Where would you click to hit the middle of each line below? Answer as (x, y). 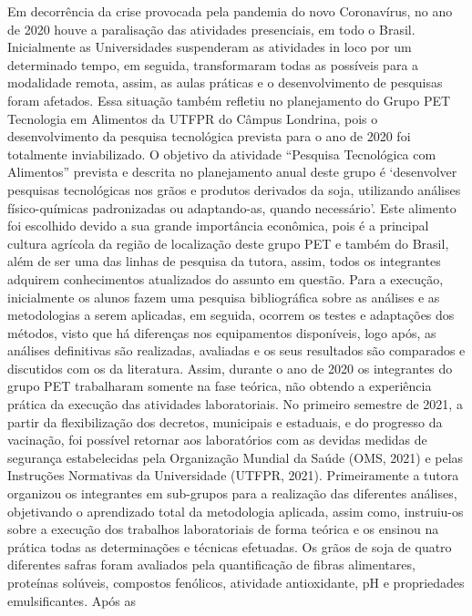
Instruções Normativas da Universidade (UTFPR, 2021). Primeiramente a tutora (233, 475)
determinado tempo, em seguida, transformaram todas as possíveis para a (213, 64)
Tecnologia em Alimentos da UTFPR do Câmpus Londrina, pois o (193, 118)
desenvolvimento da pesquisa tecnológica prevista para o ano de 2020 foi (209, 136)
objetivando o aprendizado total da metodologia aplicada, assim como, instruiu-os (236, 511)
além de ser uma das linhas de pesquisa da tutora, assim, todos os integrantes (224, 261)
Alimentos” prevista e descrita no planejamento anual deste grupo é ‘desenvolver (232, 172)
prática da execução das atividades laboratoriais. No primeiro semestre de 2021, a (235, 404)
